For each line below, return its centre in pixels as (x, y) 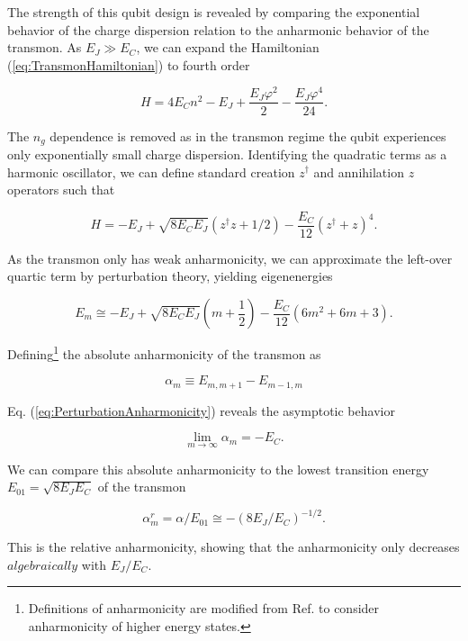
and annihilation (359, 172)
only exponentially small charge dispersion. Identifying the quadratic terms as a (227, 153)
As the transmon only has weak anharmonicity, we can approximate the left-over (230, 258)
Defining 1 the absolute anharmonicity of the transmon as (164, 352)
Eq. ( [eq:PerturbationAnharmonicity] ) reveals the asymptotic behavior (201, 410)
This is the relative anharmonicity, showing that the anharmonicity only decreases (234, 547)
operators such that (61, 190)
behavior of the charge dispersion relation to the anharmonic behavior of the (218, 29)
